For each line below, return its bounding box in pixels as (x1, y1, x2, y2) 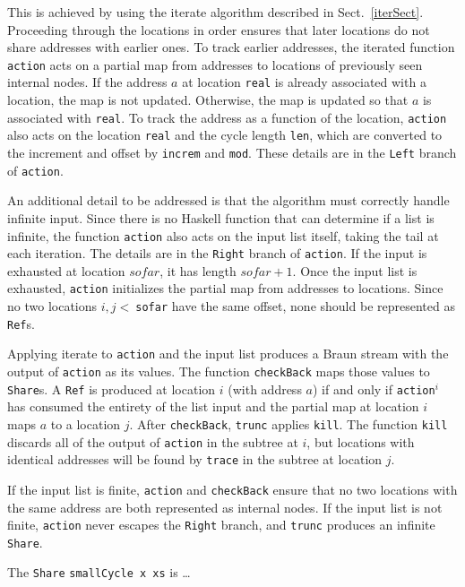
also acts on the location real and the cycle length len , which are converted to (7, 125, 443, 144)
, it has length (159, 261, 237, 280)
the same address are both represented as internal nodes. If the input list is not (7, 497, 443, 516)
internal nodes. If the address (7, 73, 168, 91)
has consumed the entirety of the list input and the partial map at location (7, 397, 419, 416)
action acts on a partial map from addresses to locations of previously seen (7, 55, 423, 73)
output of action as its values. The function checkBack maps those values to (7, 362, 430, 381)
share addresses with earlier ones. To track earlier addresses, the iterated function (7, 38, 455, 56)
